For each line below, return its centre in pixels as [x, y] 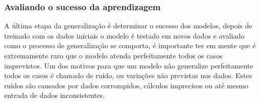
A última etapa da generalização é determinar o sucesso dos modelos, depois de [128, 26]
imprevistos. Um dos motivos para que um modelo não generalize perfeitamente [129, 65]
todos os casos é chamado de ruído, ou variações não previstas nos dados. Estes [128, 75]
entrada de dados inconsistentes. [55, 95]
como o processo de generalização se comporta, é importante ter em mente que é [130, 45]
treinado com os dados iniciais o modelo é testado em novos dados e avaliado [124, 35]
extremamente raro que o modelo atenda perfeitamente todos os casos [113, 55]
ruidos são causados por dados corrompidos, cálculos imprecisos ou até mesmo [126, 85]
